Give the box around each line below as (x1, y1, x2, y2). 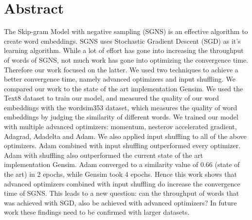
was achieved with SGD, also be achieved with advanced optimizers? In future (4, 197, 237, 207)
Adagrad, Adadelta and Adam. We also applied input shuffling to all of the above (4, 131, 247, 141)
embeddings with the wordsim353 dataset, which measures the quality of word (4, 102, 237, 112)
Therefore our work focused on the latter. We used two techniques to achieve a (4, 64, 238, 74)
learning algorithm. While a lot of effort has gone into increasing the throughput (4, 45, 244, 55)
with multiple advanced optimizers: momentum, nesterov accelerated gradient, (4, 121, 237, 132)
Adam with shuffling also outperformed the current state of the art (4, 150, 203, 160)
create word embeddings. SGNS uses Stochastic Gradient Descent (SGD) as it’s (4, 35, 241, 46)
